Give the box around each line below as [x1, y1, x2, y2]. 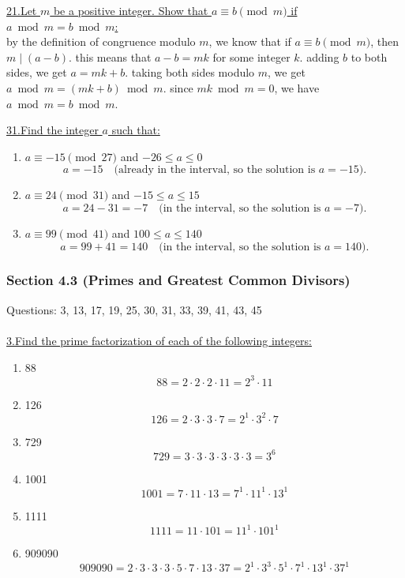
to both [351, 48, 388, 65]
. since [163, 79, 193, 96]
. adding [299, 48, 339, 65]
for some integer [212, 48, 291, 65]
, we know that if [208, 33, 291, 50]
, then [370, 33, 399, 50]
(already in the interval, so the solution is [114, 164, 316, 176]
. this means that [68, 48, 152, 65]
